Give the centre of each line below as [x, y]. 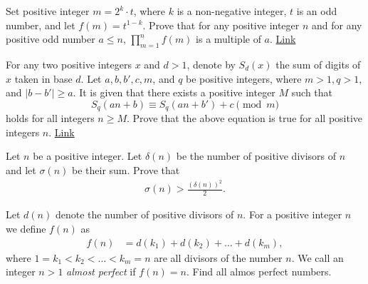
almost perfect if [101, 272]
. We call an [317, 257]
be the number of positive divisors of [256, 156]
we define [26, 228]
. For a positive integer [293, 214]
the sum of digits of [318, 64]
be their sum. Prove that [126, 170]
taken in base [43, 78]
